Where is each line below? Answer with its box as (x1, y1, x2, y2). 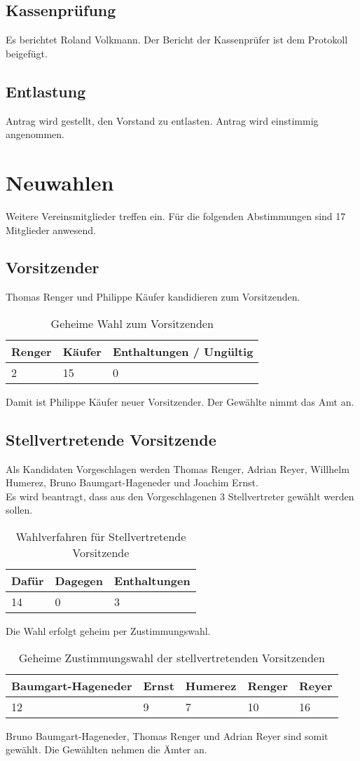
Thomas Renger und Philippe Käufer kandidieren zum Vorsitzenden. (6, 289, 300, 304)
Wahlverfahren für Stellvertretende (15, 528, 186, 545)
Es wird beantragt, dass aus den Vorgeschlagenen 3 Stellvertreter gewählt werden (6, 488, 354, 503)
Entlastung (6, 80, 86, 102)
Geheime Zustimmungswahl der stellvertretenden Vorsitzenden (18, 649, 325, 666)
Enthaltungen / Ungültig (112, 343, 254, 359)
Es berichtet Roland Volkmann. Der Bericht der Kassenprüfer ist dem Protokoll (6, 32, 348, 47)
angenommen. (6, 127, 64, 142)
